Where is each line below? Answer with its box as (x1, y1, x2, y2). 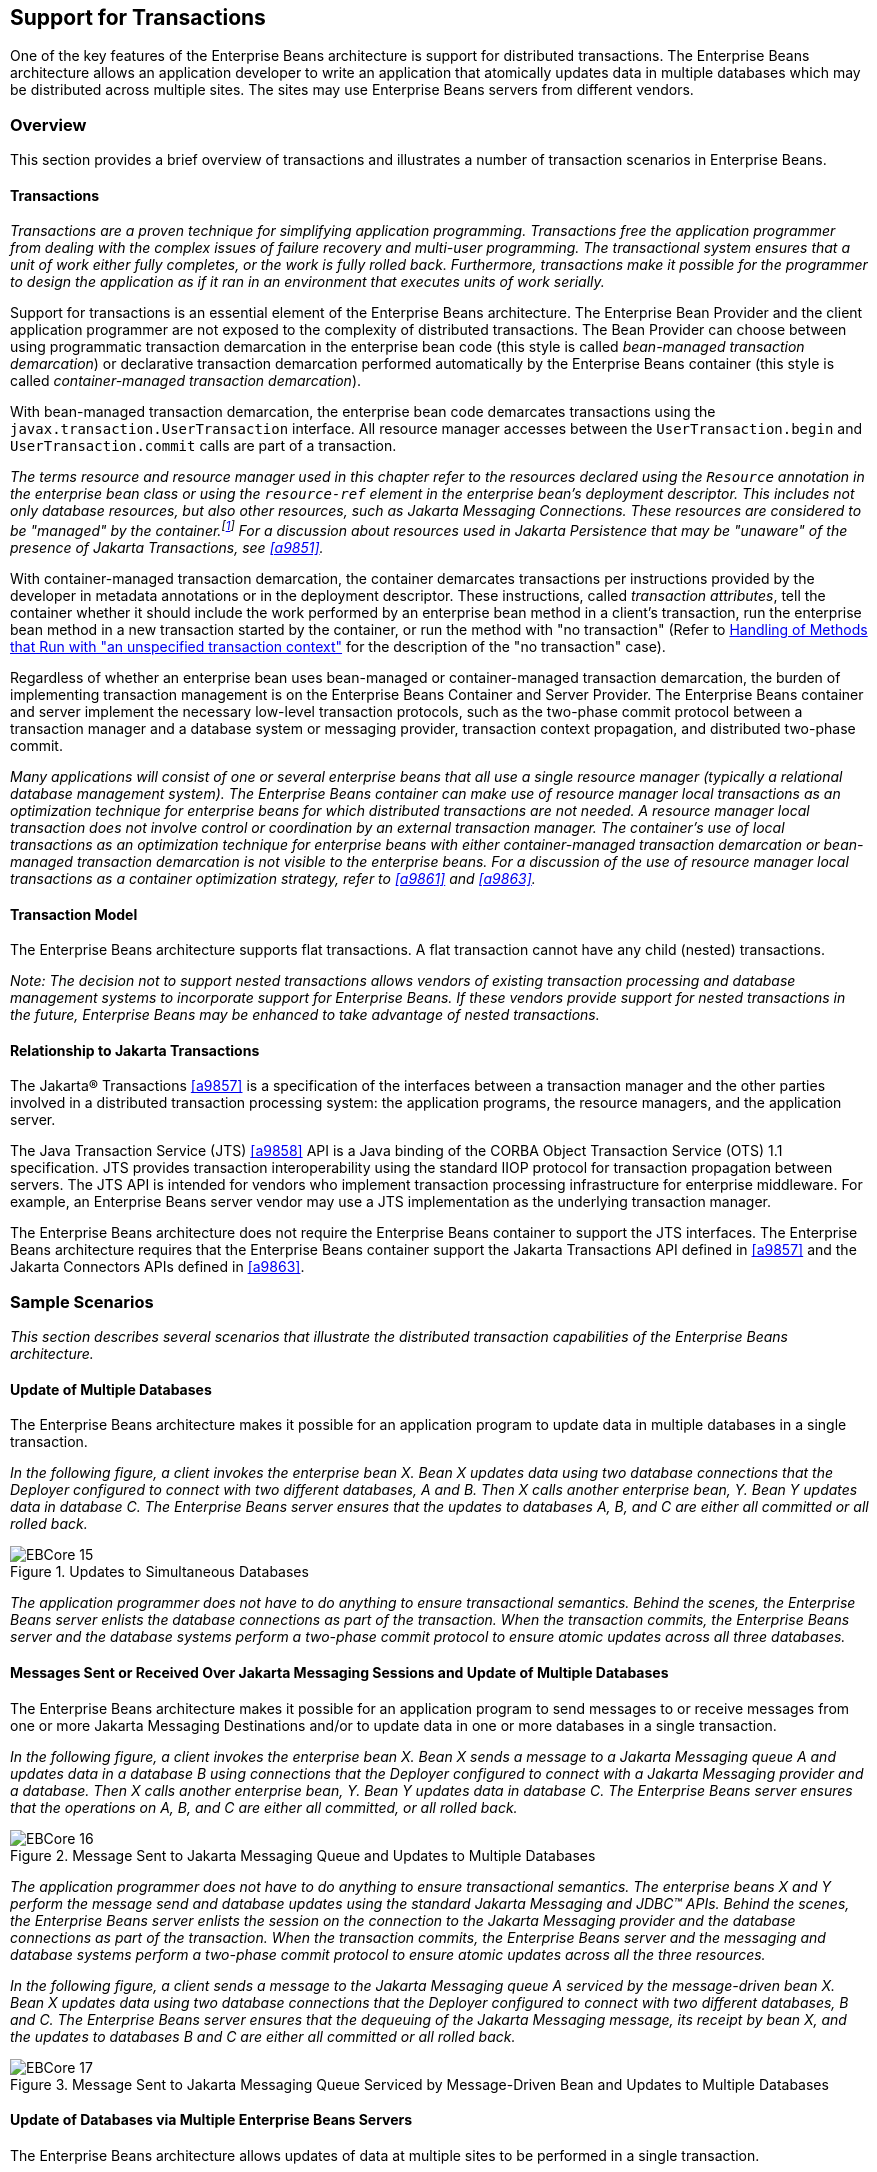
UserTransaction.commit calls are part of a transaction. (10, 437, 397, 455)
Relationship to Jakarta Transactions (10, 1041, 260, 1059)
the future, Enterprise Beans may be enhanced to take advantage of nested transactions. (10, 1006, 600, 1024)
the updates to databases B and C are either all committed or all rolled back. (10, 2027, 516, 2045)
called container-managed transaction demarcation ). (10, 372, 362, 390)
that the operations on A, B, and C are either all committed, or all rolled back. (10, 1798, 518, 1816)
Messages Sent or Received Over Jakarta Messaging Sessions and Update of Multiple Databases (10, 1664, 669, 1682)
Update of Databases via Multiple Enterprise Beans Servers (10, 2111, 413, 2129)
